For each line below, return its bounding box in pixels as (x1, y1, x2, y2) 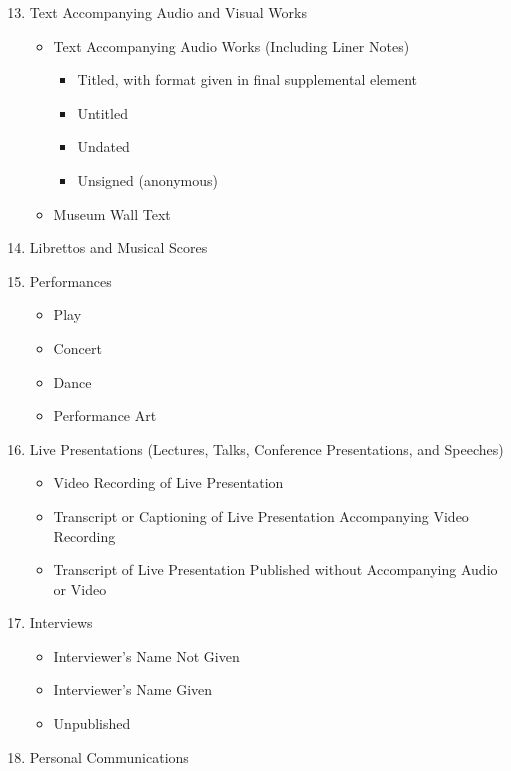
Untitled (77, 102, 128, 123)
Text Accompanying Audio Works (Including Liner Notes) (53, 35, 410, 56)
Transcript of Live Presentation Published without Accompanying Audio (53, 559, 498, 580)
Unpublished (53, 713, 131, 734)
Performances (29, 270, 112, 291)
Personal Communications (29, 746, 189, 767)
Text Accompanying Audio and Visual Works (29, 2, 307, 22)
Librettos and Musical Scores (29, 237, 208, 258)
